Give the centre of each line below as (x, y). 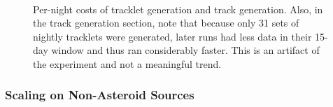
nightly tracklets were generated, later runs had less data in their (172, 36)
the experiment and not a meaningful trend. (127, 63)
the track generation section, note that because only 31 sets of (166, 23)
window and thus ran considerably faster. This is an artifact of (185, 50)
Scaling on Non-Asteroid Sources (100, 95)
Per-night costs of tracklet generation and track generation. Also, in (178, 9)
